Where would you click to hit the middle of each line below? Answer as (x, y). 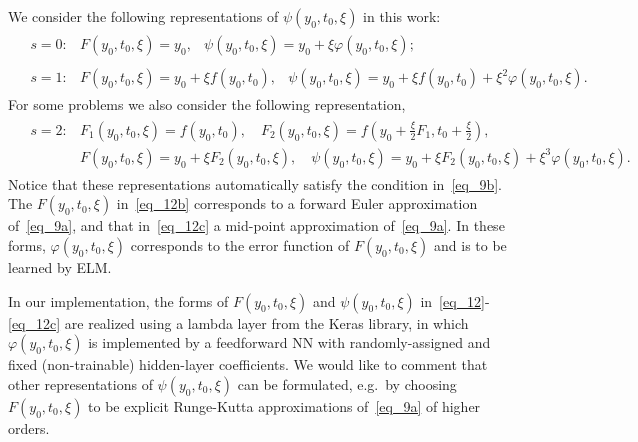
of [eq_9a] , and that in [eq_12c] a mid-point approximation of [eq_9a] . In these (256, 225)
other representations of (80, 383)
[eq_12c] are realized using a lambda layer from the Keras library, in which (238, 322)
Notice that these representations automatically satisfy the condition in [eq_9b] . (255, 183)
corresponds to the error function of (240, 245)
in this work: (402, 16)
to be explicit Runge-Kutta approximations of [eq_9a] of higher (284, 405)
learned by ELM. (60, 267)
